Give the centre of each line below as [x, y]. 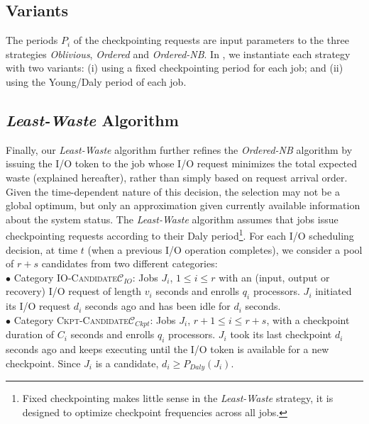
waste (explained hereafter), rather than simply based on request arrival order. [177, 177]
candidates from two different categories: [130, 263]
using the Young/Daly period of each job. [96, 81]
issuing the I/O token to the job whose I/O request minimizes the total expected [182, 163]
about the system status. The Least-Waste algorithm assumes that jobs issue [172, 219]
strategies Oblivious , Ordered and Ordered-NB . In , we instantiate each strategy [178, 54]
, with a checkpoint [308, 319]
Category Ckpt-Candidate [71, 319]
